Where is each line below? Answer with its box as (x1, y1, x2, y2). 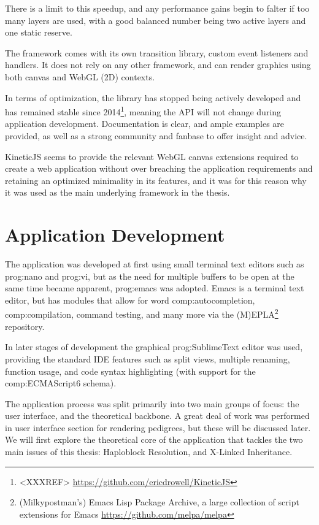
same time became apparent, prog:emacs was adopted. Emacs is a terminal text (5, 282, 304, 294)
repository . (5, 320, 45, 332)
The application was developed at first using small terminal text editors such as (5, 258, 304, 270)
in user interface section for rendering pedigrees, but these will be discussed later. (5, 421, 311, 434)
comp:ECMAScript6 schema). (5, 377, 117, 389)
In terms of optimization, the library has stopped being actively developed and (5, 91, 301, 104)
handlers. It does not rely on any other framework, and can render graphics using (5, 58, 311, 71)
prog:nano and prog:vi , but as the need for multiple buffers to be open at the (5, 269, 294, 282)
